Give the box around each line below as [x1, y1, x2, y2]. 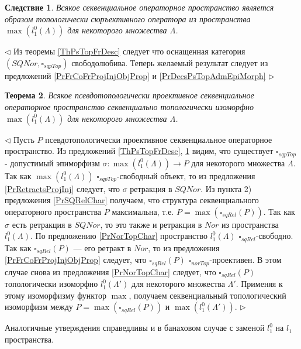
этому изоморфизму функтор [5, 289, 106, 301]
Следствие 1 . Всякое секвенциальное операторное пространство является [5, 1, 274, 13]
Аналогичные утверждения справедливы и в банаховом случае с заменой [5, 321, 265, 334]
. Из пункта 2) [200, 182, 252, 194]
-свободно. [255, 230, 293, 242]
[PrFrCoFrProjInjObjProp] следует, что [5, 254, 147, 266]
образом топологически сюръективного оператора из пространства [5, 12, 251, 25]
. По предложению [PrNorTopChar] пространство [30, 230, 207, 242]
